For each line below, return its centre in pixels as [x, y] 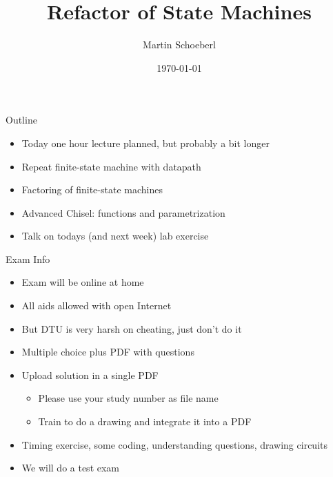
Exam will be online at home [83, 282]
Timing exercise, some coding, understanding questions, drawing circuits [174, 444]
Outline [21, 120]
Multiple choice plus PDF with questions [108, 352]
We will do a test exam [71, 468]
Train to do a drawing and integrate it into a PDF [145, 421]
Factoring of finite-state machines [92, 189]
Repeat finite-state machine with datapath [111, 166]
